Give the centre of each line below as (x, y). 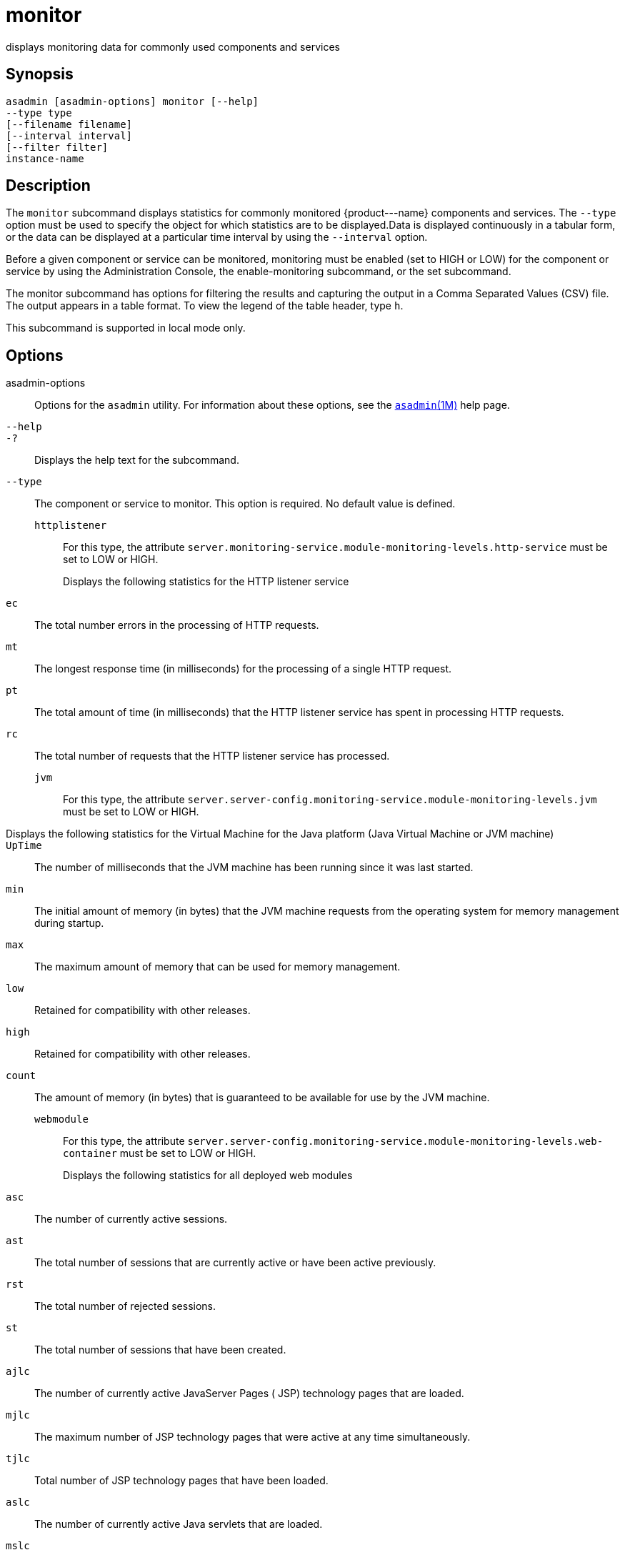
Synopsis (40, 74)
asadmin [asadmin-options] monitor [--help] (132, 101)
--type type (39, 113)
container (90, 1154)
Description (48, 186)
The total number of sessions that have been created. (160, 1350)
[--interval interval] (69, 135)
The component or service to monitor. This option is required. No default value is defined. (245, 504)
